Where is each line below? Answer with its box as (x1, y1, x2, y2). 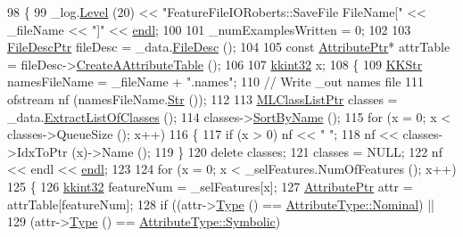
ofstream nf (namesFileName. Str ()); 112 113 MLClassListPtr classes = (7, 89, 398, 108)
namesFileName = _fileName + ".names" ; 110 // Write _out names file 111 (7, 72, 425, 91)
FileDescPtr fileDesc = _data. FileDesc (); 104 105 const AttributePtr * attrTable (7, 37, 451, 56)
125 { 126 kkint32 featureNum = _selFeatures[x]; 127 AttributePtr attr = (7, 176, 413, 195)
